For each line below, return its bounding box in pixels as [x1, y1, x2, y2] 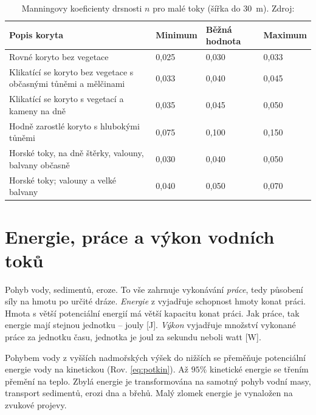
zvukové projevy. [5, 398, 67, 411]
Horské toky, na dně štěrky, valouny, [9, 146, 144, 159]
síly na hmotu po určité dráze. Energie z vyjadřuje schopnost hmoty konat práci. [5, 295, 306, 307]
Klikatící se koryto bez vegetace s [9, 65, 134, 78]
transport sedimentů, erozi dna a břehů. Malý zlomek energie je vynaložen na [5, 386, 293, 399]
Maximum [263, 29, 307, 41]
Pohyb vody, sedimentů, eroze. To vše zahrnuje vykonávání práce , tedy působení [5, 283, 303, 295]
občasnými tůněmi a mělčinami [9, 77, 125, 90]
